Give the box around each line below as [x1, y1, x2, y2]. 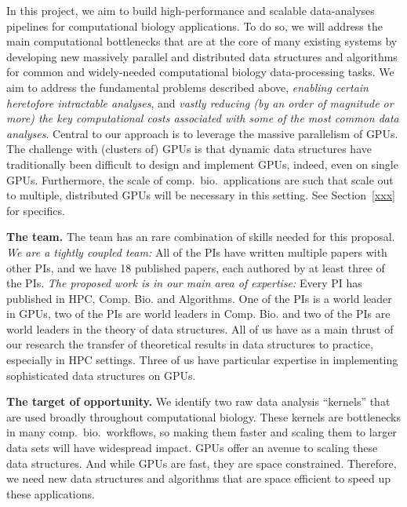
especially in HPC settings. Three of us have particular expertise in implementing [6, 352, 398, 368]
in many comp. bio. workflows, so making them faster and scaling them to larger [6, 424, 397, 440]
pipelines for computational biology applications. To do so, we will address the [6, 17, 383, 34]
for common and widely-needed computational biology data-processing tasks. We [6, 64, 394, 80]
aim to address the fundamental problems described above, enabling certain [6, 78, 369, 95]
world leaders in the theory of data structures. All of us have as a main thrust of [6, 320, 394, 337]
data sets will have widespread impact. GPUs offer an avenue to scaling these [6, 440, 378, 456]
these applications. [6, 485, 95, 502]
